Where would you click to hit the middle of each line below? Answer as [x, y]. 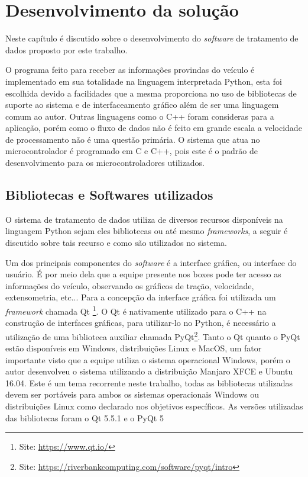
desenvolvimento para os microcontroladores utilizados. [105, 163]
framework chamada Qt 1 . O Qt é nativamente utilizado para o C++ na [136, 310]
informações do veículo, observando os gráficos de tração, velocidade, [130, 285]
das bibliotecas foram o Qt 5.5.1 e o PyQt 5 [85, 417]
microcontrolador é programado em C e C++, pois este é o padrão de [132, 151]
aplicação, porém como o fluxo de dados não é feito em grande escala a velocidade [154, 128]
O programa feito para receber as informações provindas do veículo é [130, 70]
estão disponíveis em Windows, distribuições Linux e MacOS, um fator [134, 348]
